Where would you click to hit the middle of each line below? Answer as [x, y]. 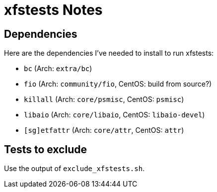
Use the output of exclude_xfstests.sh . [74, 169]
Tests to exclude [45, 149]
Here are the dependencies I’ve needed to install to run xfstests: [109, 53]
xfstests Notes [53, 10]
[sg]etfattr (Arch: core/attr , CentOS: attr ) [104, 130]
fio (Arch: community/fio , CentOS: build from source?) [118, 84]
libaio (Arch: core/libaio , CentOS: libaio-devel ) [114, 115]
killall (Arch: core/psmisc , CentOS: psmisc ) [104, 99]
